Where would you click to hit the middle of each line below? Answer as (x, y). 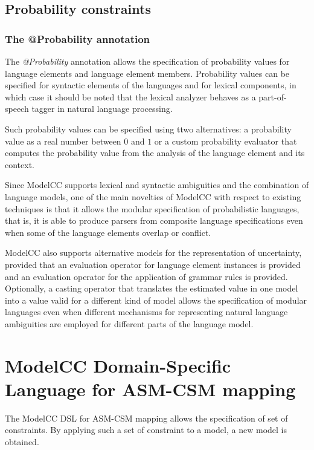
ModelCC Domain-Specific (118, 365)
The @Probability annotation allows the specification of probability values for (147, 61)
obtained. (22, 441)
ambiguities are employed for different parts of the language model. (129, 323)
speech (17, 109)
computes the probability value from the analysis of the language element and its (155, 153)
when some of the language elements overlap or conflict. (108, 232)
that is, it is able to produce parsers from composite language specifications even (154, 220)
